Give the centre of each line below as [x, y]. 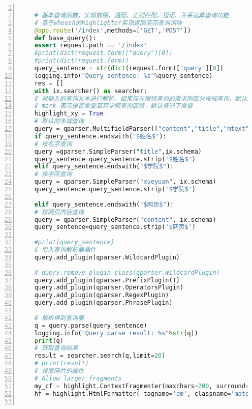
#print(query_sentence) [74, 242]
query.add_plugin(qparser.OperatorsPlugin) [109, 288]
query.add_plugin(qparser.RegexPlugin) [102, 295]
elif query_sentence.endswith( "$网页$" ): [104, 204]
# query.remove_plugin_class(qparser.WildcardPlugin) [127, 272]
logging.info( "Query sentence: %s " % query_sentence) [123, 76]
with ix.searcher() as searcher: [91, 91]
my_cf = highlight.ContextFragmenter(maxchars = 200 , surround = [142, 386]
